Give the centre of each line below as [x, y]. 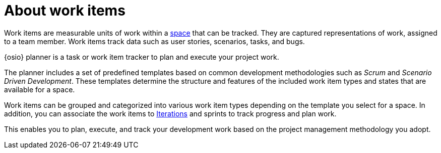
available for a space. [40, 89]
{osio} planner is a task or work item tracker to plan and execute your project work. [142, 57]
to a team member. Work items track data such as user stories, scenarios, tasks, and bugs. [154, 41]
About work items [65, 11]
